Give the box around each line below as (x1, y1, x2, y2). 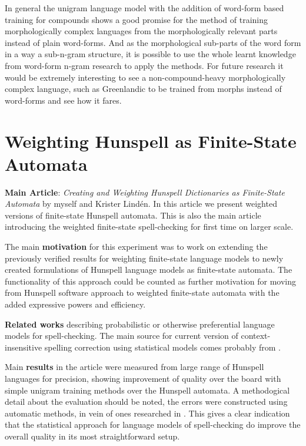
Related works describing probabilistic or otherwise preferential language (5, 318, 275, 330)
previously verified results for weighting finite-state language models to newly (5, 252, 284, 264)
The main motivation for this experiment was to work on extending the (5, 240, 268, 253)
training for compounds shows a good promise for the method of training (5, 13, 268, 25)
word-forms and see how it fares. (5, 94, 122, 106)
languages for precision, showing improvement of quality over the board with (5, 372, 281, 384)
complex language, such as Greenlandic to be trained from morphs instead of (5, 82, 282, 95)
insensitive (5, 341, 42, 353)
